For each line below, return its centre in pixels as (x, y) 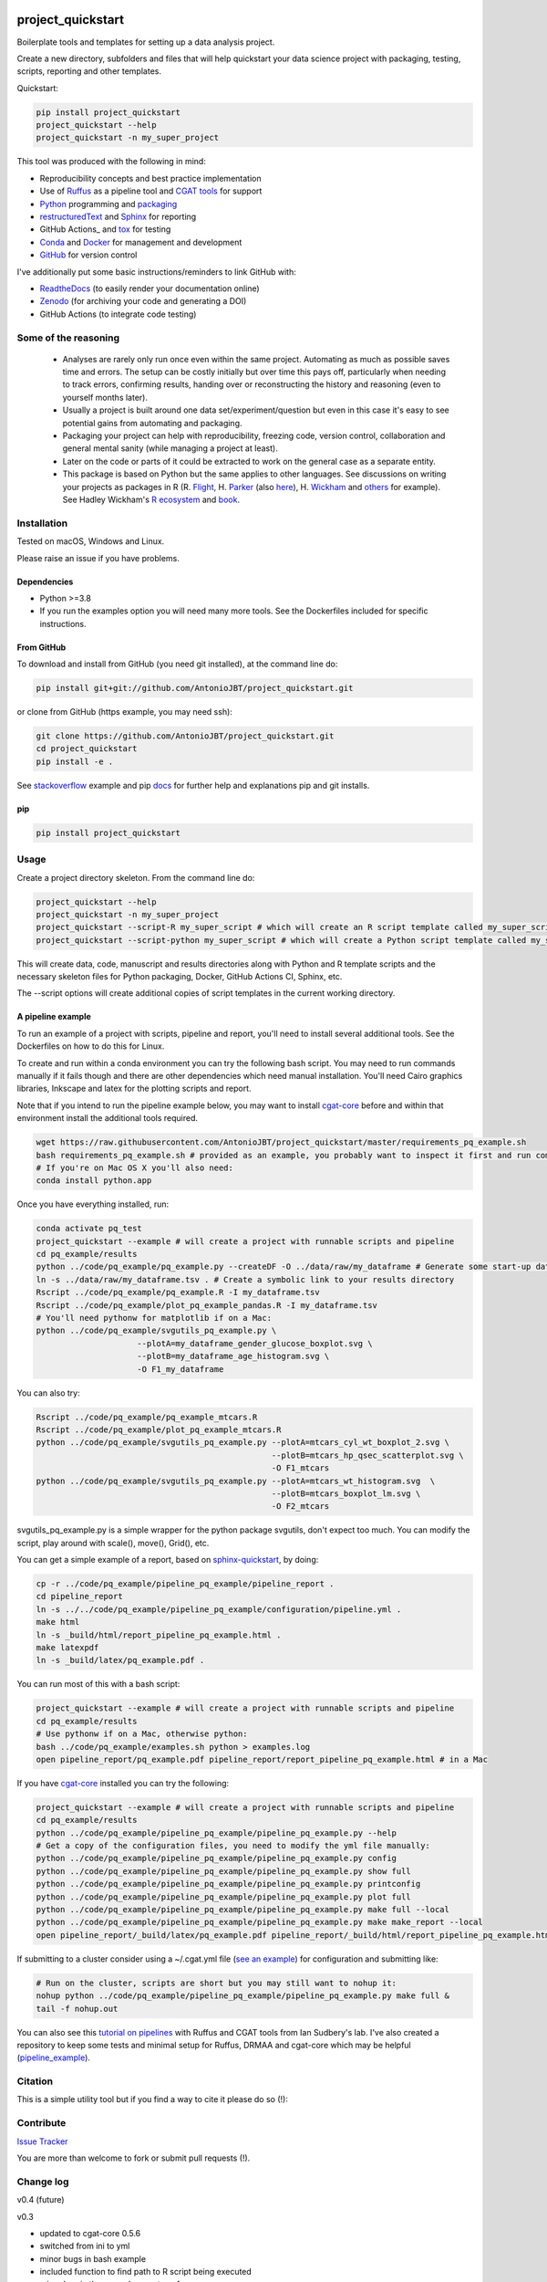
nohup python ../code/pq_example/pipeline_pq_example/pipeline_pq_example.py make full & (243, 1996)
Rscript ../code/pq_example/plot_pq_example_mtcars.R (159, 1429)
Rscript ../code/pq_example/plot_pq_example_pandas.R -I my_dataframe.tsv (207, 1305)
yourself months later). (105, 397)
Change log (43, 2182)
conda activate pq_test (89, 1229)
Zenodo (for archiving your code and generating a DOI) (143, 301)
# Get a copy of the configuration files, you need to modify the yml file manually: (233, 1846)
